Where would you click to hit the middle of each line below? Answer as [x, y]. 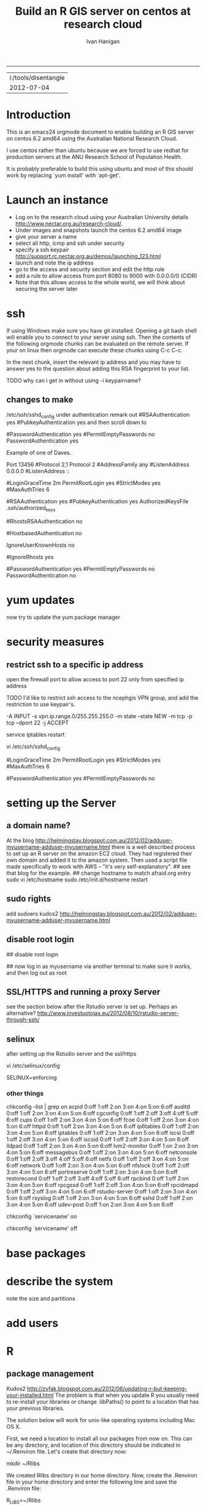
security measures [55, 642]
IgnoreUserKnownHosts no [40, 545]
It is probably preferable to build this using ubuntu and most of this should [100, 168]
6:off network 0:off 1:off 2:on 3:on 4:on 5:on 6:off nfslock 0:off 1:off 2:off [98, 1166]
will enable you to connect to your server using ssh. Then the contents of [99, 337]
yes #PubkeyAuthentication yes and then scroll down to [77, 422]
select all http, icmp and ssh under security [70, 243]
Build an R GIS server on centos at [103, 11]
